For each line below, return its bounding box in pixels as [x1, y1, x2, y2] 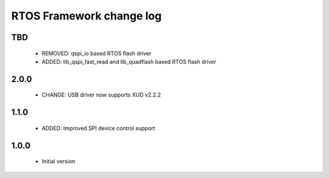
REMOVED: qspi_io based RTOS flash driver [41, 49, 152, 57]
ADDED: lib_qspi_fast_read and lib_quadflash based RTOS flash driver [41, 58, 216, 65]
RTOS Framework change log [11, 9, 162, 22]
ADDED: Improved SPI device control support [41, 125, 155, 132]
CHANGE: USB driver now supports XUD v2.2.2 [41, 91, 161, 98]
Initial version [41, 158, 76, 165]
